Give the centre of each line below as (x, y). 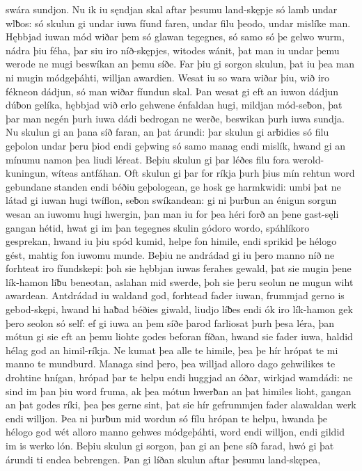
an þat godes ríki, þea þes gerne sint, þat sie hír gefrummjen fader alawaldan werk (181, 405)
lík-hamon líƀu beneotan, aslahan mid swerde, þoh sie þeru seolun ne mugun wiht (180, 281)
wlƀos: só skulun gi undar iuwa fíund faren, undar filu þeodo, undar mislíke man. (178, 23)
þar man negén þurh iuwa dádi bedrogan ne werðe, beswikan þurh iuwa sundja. (175, 118)
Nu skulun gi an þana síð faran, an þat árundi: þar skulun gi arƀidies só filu (167, 132)
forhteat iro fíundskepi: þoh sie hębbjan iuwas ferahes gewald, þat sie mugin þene (179, 268)
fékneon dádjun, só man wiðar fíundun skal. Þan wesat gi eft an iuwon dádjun (172, 91)
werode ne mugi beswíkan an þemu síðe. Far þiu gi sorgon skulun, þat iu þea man (180, 64)
